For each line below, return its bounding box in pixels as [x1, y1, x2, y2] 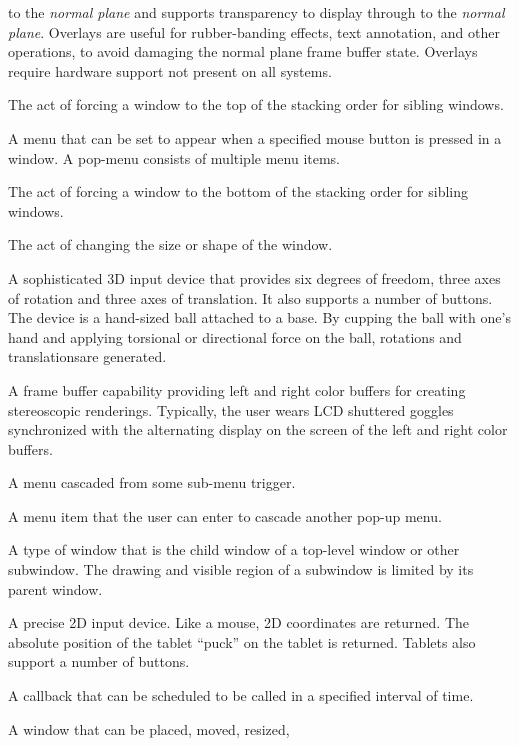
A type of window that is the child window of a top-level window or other [8, 539, 460, 560]
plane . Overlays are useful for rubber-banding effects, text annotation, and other [8, 21, 500, 42]
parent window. [8, 578, 103, 599]
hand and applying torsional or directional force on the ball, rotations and [8, 326, 462, 347]
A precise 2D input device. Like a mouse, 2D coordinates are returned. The [8, 612, 470, 633]
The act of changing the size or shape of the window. [8, 234, 333, 255]
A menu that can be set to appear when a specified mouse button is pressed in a [8, 127, 502, 148]
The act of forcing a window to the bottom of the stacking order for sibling [8, 181, 468, 202]
